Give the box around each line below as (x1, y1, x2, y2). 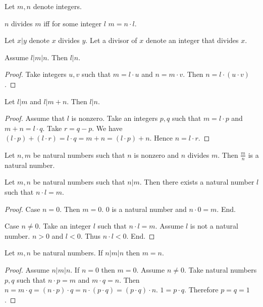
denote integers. (33, 1, 82, 11)
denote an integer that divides (145, 35, 239, 46)
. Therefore (184, 284, 219, 295)
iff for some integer (43, 18, 102, 28)
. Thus (80, 230, 101, 241)
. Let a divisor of (85, 35, 137, 46)
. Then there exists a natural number (139, 177, 254, 187)
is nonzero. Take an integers (71, 113, 158, 123)
